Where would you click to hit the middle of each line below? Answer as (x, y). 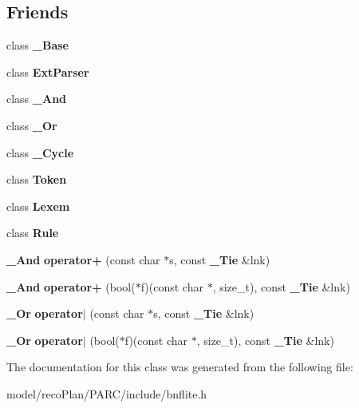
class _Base (37, 45)
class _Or (32, 125)
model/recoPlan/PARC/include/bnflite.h (107, 393)
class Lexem (38, 206)
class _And (37, 99)
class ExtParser (48, 71)
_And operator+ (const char (83, 259)
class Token (37, 179)
